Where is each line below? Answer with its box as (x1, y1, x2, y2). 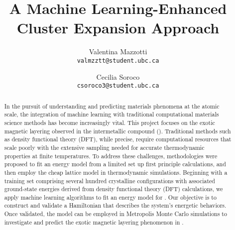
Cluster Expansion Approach (16, 17, 220, 38)
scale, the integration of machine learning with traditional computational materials (4, 110, 219, 118)
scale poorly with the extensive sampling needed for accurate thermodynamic (4, 143, 205, 151)
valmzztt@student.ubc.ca (77, 57, 159, 64)
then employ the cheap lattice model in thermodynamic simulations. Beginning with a (4, 168, 228, 176)
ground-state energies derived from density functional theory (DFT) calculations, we (4, 185, 223, 193)
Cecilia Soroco (96, 71, 140, 82)
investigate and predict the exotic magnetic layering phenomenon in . (4, 218, 184, 226)
